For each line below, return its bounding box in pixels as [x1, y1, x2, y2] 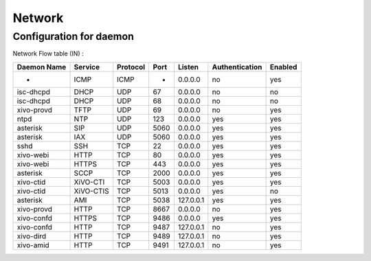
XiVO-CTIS [74, 186, 109, 196]
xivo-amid [16, 240, 49, 250]
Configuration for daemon [12, 30, 134, 43]
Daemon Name [16, 62, 67, 71]
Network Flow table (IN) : [12, 49, 84, 58]
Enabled [269, 62, 297, 71]
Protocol [117, 62, 146, 71]
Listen [177, 62, 199, 71]
